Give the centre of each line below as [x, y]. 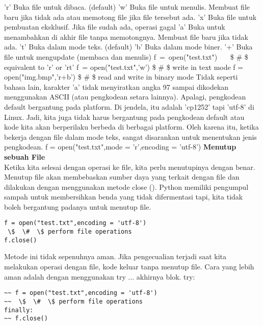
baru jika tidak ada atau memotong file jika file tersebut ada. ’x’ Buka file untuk [130, 17]
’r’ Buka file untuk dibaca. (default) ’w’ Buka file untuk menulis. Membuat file [127, 7]
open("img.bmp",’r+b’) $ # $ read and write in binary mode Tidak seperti [121, 77]
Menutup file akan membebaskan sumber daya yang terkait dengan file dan [122, 177]
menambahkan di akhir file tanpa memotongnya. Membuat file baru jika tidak [126, 36]
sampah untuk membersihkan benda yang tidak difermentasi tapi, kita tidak [124, 197]
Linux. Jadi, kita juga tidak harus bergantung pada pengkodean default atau [124, 117]
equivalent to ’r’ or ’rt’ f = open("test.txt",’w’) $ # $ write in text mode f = [124, 67]
